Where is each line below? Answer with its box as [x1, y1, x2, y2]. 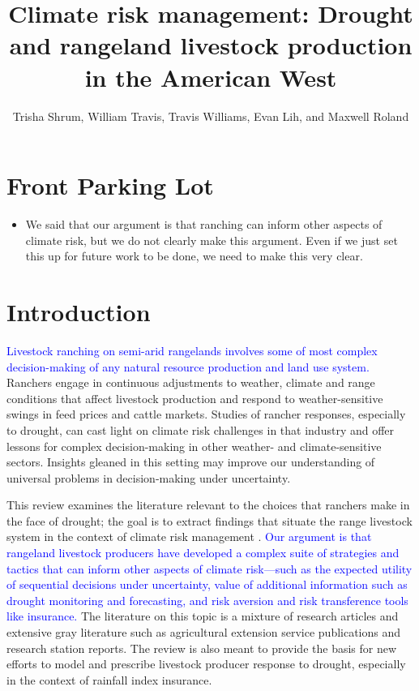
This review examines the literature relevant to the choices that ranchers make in [6, 496, 410, 513]
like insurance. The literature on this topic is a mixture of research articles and [6, 607, 399, 624]
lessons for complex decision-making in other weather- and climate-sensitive [6, 437, 382, 454]
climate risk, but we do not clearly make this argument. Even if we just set [25, 231, 398, 248]
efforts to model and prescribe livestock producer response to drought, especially [6, 655, 406, 672]
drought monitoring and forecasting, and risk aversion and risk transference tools [6, 591, 408, 608]
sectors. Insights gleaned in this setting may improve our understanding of [6, 453, 375, 470]
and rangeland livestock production [9, 28, 413, 62]
